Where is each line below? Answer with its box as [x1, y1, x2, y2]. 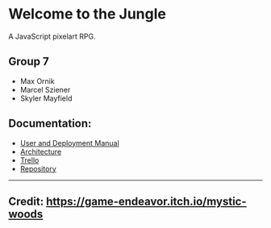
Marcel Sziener [19, 85, 71, 94]
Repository [19, 164, 56, 173]
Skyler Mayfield [19, 93, 73, 103]
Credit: [8, 194, 44, 208]
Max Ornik [19, 76, 55, 85]
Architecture [19, 147, 62, 156]
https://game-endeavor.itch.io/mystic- [45, 194, 248, 208]
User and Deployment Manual [19, 138, 119, 147]
